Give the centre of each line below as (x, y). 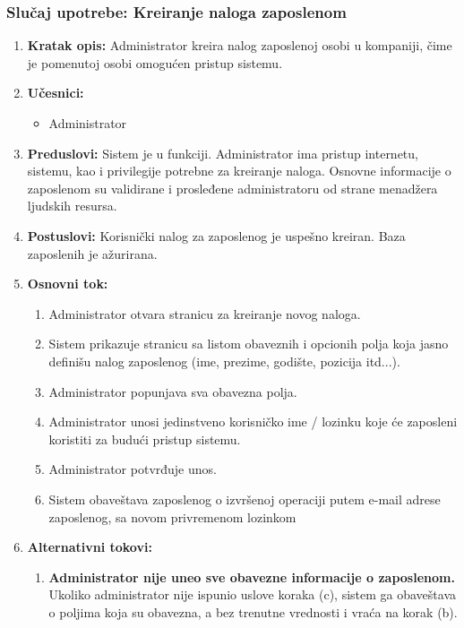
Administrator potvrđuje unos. (133, 469)
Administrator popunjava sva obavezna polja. (173, 391)
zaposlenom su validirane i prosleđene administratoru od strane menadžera (232, 188)
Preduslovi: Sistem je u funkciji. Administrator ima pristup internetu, (223, 153)
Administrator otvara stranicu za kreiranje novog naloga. (205, 313)
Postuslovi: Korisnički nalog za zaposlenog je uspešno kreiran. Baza (216, 235)
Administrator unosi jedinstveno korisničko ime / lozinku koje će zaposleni (253, 422)
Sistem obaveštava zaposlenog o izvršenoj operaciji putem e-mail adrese (245, 499)
